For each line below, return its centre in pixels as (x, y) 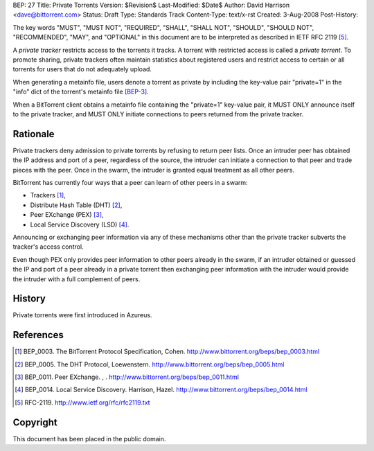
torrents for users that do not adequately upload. (82, 69)
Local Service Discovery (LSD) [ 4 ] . (80, 224)
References (38, 335)
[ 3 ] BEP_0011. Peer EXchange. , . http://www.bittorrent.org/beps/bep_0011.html (127, 377)
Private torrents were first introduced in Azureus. (82, 315)
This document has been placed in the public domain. (89, 439)
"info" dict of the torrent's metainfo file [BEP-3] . (81, 92)
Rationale (34, 134)
